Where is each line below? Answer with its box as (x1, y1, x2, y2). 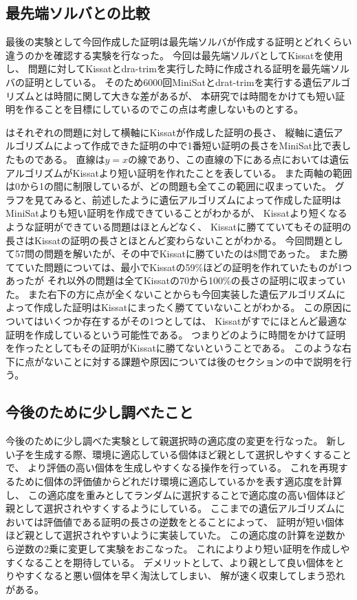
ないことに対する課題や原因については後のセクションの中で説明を (43, 354, 343, 368)
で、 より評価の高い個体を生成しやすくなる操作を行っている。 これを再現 (6, 460, 338, 475)
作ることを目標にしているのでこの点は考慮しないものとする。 (24, 102, 304, 116)
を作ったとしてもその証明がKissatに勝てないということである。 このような (6, 341, 342, 355)
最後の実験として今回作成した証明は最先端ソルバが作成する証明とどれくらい (6, 34, 352, 49)
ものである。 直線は (14, 151, 105, 166)
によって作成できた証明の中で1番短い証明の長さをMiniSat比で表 (53, 138, 342, 153)
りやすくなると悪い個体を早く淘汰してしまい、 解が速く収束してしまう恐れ (6, 568, 345, 583)
